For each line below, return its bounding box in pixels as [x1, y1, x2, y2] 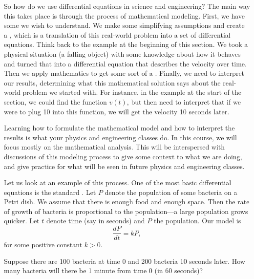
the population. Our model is [153, 215, 241, 226]
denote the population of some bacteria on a [105, 187, 237, 197]
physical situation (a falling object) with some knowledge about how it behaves [4, 48, 241, 59]
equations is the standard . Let [4, 187, 96, 197]
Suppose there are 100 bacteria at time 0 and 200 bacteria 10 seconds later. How [4, 256, 245, 266]
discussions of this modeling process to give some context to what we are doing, [4, 151, 242, 161]
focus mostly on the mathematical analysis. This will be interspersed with [4, 142, 225, 152]
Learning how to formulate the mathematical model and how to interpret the [4, 123, 235, 133]
